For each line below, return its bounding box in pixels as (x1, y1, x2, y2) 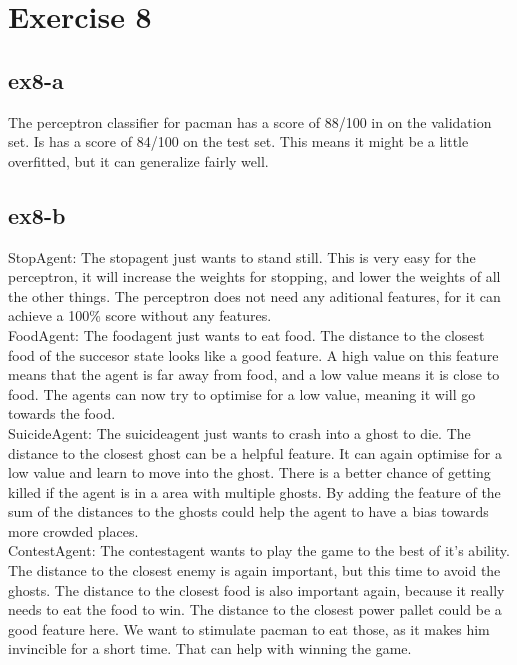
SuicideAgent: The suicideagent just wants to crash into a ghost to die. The (8, 422, 471, 443)
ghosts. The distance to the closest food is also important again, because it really (8, 579, 505, 600)
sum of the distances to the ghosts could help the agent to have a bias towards (8, 501, 489, 522)
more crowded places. (8, 520, 139, 541)
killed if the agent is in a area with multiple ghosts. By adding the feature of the (8, 481, 501, 502)
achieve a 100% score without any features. (8, 305, 272, 326)
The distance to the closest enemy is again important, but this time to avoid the (8, 560, 501, 581)
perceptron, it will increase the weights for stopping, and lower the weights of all (8, 266, 501, 287)
